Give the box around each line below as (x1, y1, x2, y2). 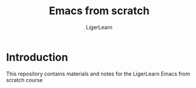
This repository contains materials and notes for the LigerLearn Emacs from (6, 70, 191, 77)
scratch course (6, 76, 43, 83)
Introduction (6, 50, 68, 64)
